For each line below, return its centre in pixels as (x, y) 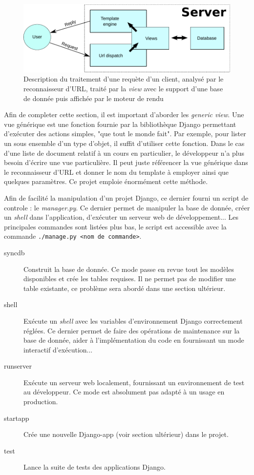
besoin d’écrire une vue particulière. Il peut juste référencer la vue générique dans (126, 162)
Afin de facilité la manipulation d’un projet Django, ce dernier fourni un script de (126, 197)
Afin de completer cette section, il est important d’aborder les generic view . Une (124, 114)
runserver (18, 366)
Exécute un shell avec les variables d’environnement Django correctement (133, 320)
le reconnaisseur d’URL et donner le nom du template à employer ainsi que (116, 172)
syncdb (14, 252)
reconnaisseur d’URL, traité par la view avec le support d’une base (123, 88)
